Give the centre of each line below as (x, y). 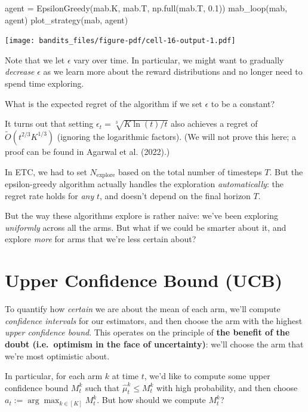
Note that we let (35, 59)
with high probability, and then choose (227, 387)
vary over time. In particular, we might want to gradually (179, 59)
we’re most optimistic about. (57, 355)
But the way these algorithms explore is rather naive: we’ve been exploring (141, 216)
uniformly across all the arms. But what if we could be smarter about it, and (146, 227)
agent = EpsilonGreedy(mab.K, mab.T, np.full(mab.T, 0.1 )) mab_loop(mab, (146, 8)
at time (125, 376)
